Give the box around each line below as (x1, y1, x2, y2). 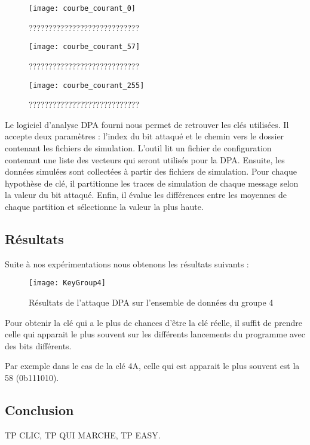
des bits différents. (5, 339, 72, 352)
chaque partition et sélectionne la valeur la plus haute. (5, 200, 204, 212)
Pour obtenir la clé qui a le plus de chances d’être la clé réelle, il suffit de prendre (5, 316, 303, 328)
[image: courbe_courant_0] (29, 4, 136, 13)
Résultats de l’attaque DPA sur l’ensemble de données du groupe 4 (29, 295, 274, 308)
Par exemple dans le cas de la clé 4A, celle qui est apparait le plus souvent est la (5, 359, 300, 372)
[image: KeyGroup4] (29, 279, 106, 288)
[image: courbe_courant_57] (29, 42, 140, 51)
